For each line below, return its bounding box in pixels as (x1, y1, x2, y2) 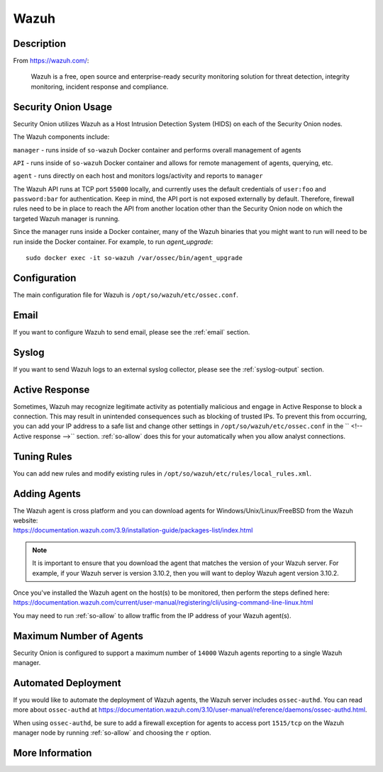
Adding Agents (13, 488, 82, 500)
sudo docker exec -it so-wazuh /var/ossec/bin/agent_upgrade (26, 254, 243, 262)
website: (13, 516, 38, 525)
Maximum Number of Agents (13, 630, 144, 642)
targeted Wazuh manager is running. (13, 214, 120, 223)
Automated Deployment (13, 677, 121, 689)
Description (13, 38, 67, 50)
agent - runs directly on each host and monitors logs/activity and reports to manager (13, 172, 263, 180)
